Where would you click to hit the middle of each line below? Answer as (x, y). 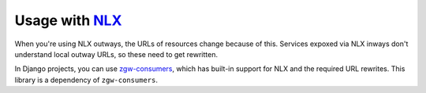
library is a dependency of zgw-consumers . (86, 80)
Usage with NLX (68, 20)
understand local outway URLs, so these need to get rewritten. (116, 54)
